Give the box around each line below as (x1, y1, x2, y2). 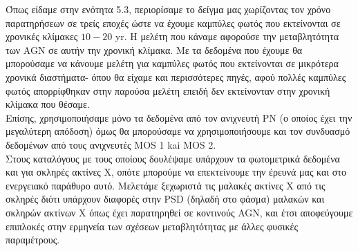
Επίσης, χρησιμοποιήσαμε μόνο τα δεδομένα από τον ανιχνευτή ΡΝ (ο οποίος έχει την (6, 110, 352, 124)
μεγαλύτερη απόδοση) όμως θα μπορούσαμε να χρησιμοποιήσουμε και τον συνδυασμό (6, 124, 350, 138)
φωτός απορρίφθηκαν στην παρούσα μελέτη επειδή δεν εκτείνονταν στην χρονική (6, 83, 330, 97)
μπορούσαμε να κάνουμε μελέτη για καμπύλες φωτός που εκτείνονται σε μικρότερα (6, 56, 339, 71)
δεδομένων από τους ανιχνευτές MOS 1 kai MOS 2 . (6, 137, 216, 151)
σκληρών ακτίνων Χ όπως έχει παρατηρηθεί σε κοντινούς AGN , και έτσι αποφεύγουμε (6, 205, 353, 219)
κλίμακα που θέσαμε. (6, 97, 90, 111)
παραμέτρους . (6, 232, 60, 247)
